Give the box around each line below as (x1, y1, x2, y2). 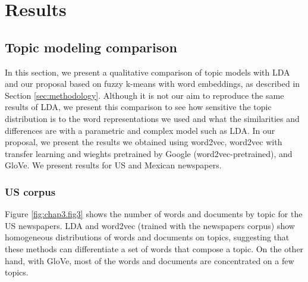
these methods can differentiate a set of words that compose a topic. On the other (5, 242, 304, 255)
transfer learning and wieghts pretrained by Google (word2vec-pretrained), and (5, 147, 293, 159)
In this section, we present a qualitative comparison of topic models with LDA (5, 65, 290, 78)
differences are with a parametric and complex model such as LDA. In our (5, 124, 275, 136)
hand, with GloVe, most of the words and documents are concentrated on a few (5, 254, 294, 267)
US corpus (5, 184, 56, 199)
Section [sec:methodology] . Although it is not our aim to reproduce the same (5, 89, 284, 101)
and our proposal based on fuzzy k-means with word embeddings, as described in (5, 77, 300, 90)
